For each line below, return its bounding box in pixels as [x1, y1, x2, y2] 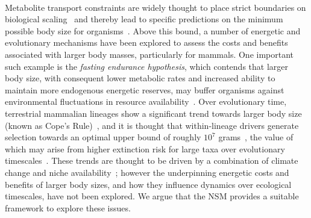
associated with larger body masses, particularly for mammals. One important [5, 48, 294, 60]
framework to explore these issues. [5, 201, 131, 214]
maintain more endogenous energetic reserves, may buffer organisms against [5, 83, 284, 96]
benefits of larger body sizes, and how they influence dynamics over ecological [5, 178, 292, 190]
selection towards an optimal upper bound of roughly [5, 131, 201, 143]
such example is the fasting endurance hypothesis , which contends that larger [5, 60, 288, 72]
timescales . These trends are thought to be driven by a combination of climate [5, 154, 298, 167]
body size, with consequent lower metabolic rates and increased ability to [5, 72, 275, 84]
